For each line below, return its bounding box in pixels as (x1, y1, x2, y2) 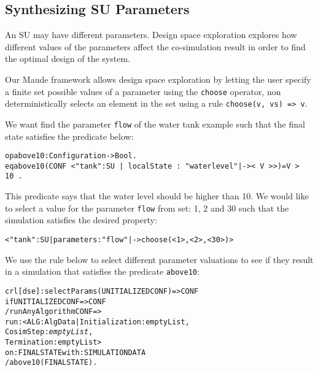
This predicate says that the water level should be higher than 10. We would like (5, 189, 309, 202)
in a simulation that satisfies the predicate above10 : (5, 265, 200, 278)
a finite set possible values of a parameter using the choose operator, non (5, 85, 281, 98)
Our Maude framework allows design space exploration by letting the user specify (5, 72, 311, 85)
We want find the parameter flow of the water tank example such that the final (5, 117, 305, 130)
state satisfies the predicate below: (5, 129, 134, 142)
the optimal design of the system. (5, 52, 130, 65)
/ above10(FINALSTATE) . (5, 358, 98, 367)
